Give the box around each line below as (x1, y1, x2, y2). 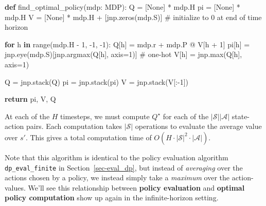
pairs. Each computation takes (26, 121, 122, 132)
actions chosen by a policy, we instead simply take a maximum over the (5, 172, 229, 183)
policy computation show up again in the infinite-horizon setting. (5, 192, 219, 203)
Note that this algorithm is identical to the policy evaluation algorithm (5, 152, 228, 162)
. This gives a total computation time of (25, 132, 152, 142)
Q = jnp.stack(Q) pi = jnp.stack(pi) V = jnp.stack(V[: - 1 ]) (5, 76, 189, 87)
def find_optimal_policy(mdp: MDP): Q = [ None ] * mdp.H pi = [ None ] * (5, 2, 240, 12)
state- (232, 110, 250, 121)
